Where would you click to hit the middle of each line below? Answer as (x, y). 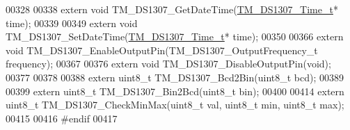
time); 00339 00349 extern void (72, 23)
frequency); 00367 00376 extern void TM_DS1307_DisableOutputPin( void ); (168, 64)
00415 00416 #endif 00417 (62, 118)
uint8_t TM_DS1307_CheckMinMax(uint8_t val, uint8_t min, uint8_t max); (175, 105)
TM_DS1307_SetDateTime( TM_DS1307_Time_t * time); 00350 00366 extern (175, 36)
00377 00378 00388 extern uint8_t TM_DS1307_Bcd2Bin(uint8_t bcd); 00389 (175, 77)
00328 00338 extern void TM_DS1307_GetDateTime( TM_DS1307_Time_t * (172, 9)
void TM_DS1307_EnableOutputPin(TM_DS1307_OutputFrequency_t (162, 50)
